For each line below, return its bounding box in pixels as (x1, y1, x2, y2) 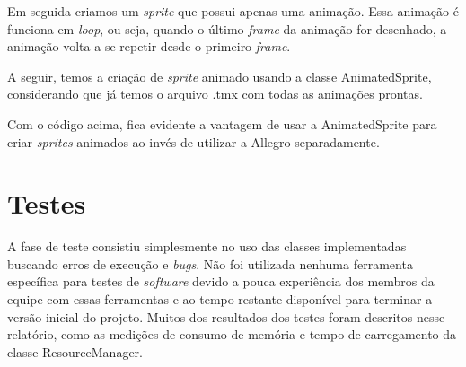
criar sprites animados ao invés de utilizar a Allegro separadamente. (7, 132, 380, 151)
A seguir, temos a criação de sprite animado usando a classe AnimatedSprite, (7, 66, 432, 85)
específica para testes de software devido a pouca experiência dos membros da (7, 272, 435, 291)
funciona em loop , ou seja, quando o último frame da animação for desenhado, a (7, 19, 447, 38)
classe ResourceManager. (7, 342, 143, 361)
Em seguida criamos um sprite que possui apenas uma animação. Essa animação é (7, 2, 459, 20)
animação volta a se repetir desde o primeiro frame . (7, 37, 291, 56)
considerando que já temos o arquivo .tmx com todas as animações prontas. (7, 84, 423, 103)
